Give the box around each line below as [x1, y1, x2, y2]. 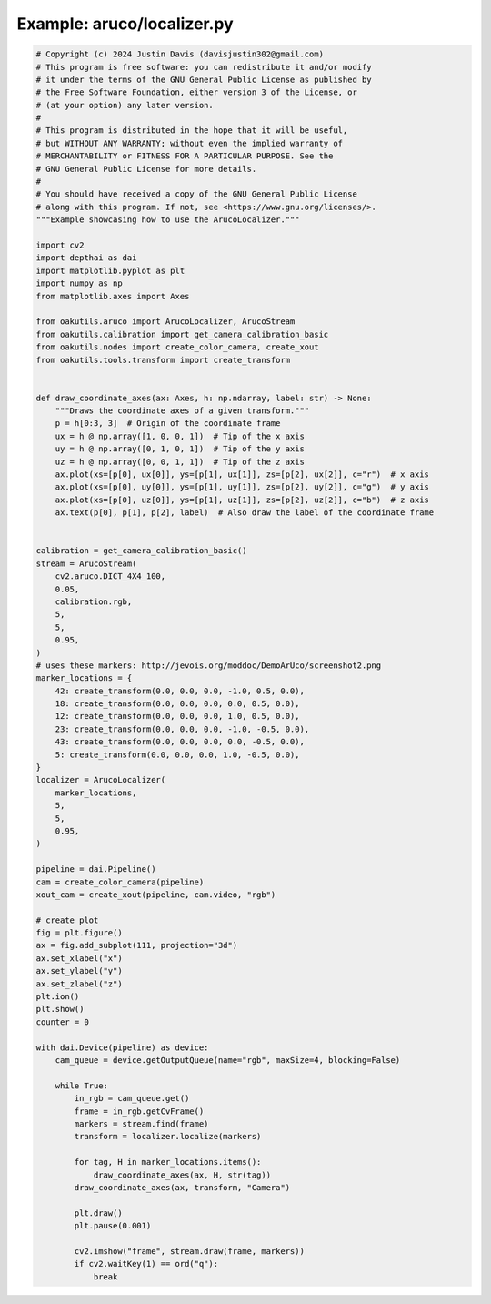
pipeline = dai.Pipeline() [35, 864, 156, 874]
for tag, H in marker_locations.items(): [74, 1157, 262, 1168]
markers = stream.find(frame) [74, 1118, 209, 1128]
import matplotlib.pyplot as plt [35, 265, 185, 276]
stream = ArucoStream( [35, 558, 137, 569]
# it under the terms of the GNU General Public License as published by [35, 74, 372, 85]
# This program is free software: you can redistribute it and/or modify [35, 62, 372, 72]
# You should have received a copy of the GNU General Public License [35, 189, 358, 199]
